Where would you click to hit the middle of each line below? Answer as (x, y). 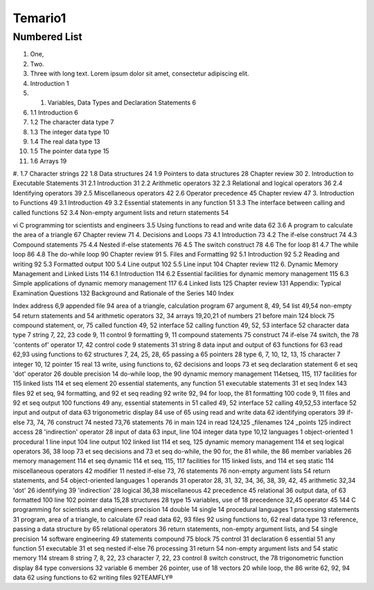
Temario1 (39, 18)
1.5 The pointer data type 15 (70, 151)
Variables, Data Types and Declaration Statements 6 (122, 103)
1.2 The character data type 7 (72, 122)
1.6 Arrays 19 (48, 161)
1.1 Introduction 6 (54, 112)
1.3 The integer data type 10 (70, 132)
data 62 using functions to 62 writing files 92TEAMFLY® (93, 578)
